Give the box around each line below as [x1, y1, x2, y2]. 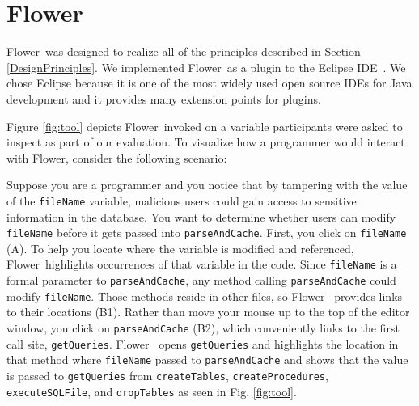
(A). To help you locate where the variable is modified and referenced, [6, 239, 354, 256]
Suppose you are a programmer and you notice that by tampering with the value [6, 176, 408, 193]
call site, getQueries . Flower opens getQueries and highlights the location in [6, 335, 399, 352]
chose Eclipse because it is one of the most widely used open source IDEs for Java [6, 74, 413, 91]
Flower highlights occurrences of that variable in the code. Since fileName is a [6, 256, 397, 273]
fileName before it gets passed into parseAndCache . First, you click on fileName [6, 224, 407, 241]
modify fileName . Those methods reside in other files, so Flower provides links [6, 287, 403, 304]
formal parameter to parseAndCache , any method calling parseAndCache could [6, 272, 396, 289]
